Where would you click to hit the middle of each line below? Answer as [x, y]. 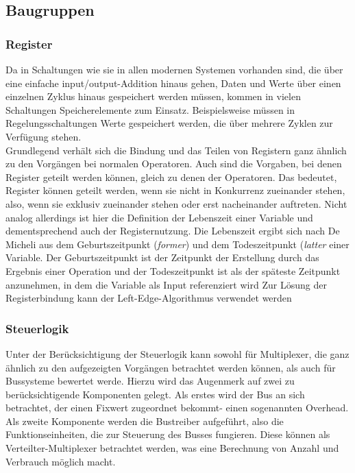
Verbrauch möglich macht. [61, 461]
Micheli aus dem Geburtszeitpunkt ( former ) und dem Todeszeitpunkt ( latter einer [177, 244]
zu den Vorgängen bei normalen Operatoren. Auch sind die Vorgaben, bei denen [174, 163]
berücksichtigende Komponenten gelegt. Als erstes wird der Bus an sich [155, 394]
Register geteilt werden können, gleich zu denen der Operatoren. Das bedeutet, [171, 177]
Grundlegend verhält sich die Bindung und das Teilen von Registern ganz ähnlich [176, 150]
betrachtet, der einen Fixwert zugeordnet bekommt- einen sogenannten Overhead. [177, 408]
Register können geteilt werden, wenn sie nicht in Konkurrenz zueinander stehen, [175, 190]
